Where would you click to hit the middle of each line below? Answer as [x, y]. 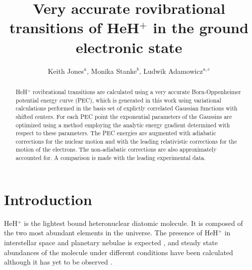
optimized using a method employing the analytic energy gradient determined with [123, 125]
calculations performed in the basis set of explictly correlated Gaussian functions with [126, 108]
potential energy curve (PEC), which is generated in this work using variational [118, 100]
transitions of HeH [74, 27]
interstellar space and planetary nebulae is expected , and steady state [111, 242]
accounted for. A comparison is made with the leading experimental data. [111, 158]
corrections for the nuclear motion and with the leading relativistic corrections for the [126, 141]
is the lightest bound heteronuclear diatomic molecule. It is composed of [133, 223]
